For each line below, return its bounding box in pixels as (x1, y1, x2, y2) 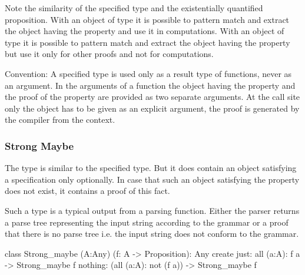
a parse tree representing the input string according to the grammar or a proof (5, 216, 289, 228)
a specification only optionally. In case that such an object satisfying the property (5, 173, 300, 185)
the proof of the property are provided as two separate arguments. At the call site (5, 90, 300, 103)
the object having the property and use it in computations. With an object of (5, 25, 284, 37)
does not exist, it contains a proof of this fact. (5, 185, 170, 197)
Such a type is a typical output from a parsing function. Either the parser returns (5, 204, 300, 216)
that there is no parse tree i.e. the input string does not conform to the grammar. (5, 227, 299, 240)
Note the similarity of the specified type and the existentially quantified (5, 2, 263, 14)
